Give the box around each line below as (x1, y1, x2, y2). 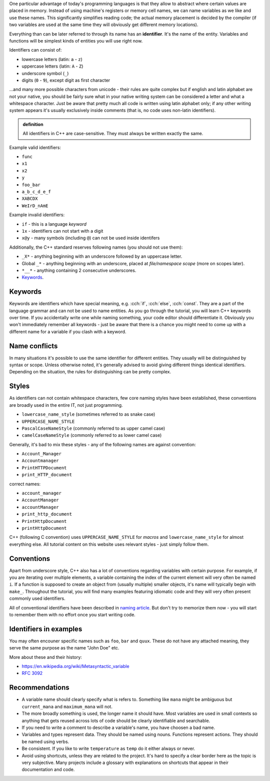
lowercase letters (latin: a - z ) (21, 56, 82, 62)
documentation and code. (21, 766, 75, 772)
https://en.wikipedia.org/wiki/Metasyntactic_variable (21, 663, 129, 669)
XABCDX (21, 196, 38, 202)
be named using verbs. (21, 738, 69, 744)
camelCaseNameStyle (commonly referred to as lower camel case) (21, 432, 162, 438)
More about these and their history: (9, 654, 82, 660)
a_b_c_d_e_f (21, 189, 51, 195)
